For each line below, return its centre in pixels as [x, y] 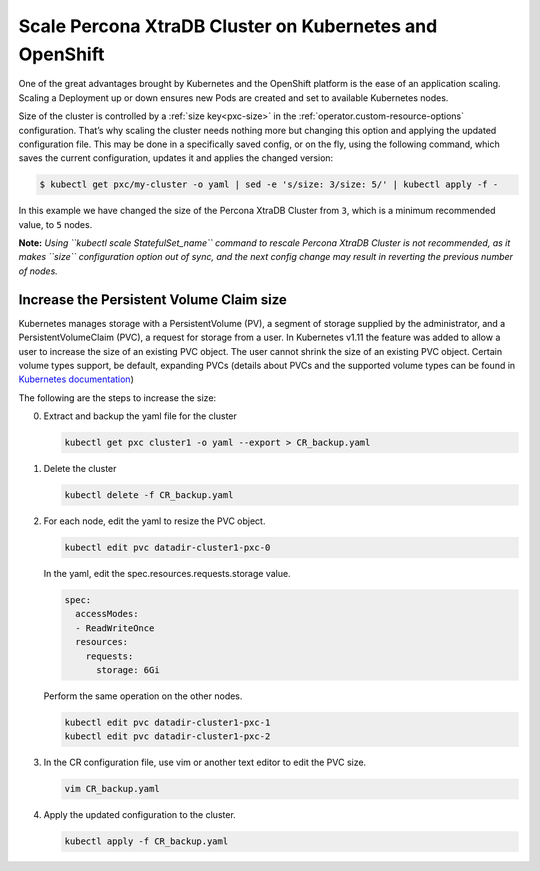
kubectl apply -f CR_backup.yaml [146, 841]
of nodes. [38, 271]
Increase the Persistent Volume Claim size [152, 299]
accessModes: [107, 614]
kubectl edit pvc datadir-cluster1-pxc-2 [167, 736]
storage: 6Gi [128, 669]
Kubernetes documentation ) [76, 379]
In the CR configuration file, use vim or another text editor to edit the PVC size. [205, 762]
